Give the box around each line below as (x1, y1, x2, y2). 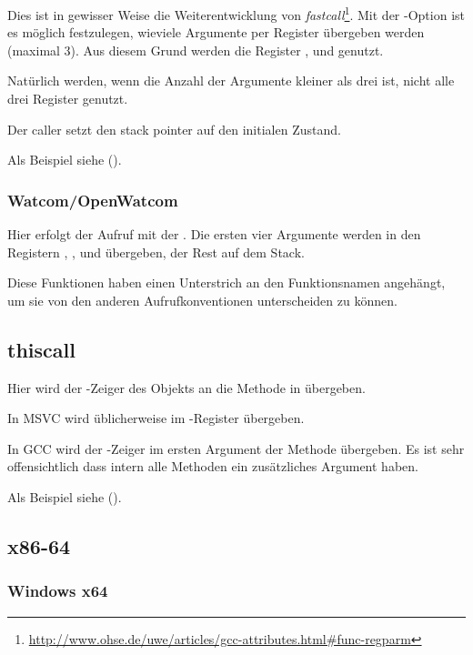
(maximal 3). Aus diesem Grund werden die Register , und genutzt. (7, 40, 384, 59)
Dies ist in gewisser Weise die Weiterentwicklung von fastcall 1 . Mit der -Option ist (7, 3, 465, 24)
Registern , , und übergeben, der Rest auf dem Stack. (7, 242, 305, 261)
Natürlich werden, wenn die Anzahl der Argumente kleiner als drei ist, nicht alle (7, 71, 455, 90)
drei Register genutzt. (7, 89, 128, 108)
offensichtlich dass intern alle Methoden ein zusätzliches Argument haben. (7, 457, 418, 476)
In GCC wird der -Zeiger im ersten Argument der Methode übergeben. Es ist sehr (7, 438, 465, 458)
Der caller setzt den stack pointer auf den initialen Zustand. (7, 119, 341, 138)
